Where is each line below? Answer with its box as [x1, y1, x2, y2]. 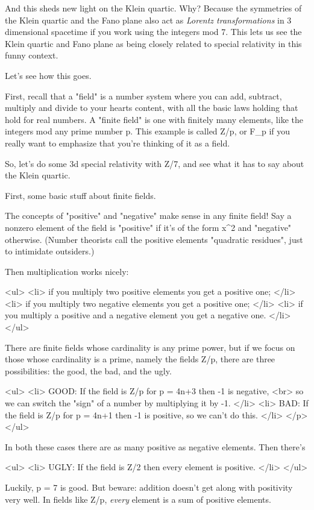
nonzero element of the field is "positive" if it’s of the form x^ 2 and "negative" [5, 221, 292, 233]
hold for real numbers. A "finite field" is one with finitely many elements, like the [5, 113, 303, 125]
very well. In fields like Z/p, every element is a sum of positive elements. [5, 493, 271, 505]
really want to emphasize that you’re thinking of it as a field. [5, 136, 230, 149]
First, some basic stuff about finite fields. [5, 189, 156, 201]
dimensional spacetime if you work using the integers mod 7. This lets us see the [5, 25, 302, 38]
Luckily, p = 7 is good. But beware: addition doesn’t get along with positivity [5, 481, 293, 493]
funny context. [5, 49, 58, 61]
